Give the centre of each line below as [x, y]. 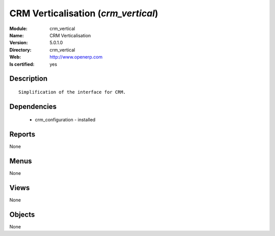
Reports [22, 134]
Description [29, 79]
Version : [19, 43]
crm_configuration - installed [65, 120]
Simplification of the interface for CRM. [72, 92]
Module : [18, 29]
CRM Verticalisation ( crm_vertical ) [84, 13]
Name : [17, 35]
